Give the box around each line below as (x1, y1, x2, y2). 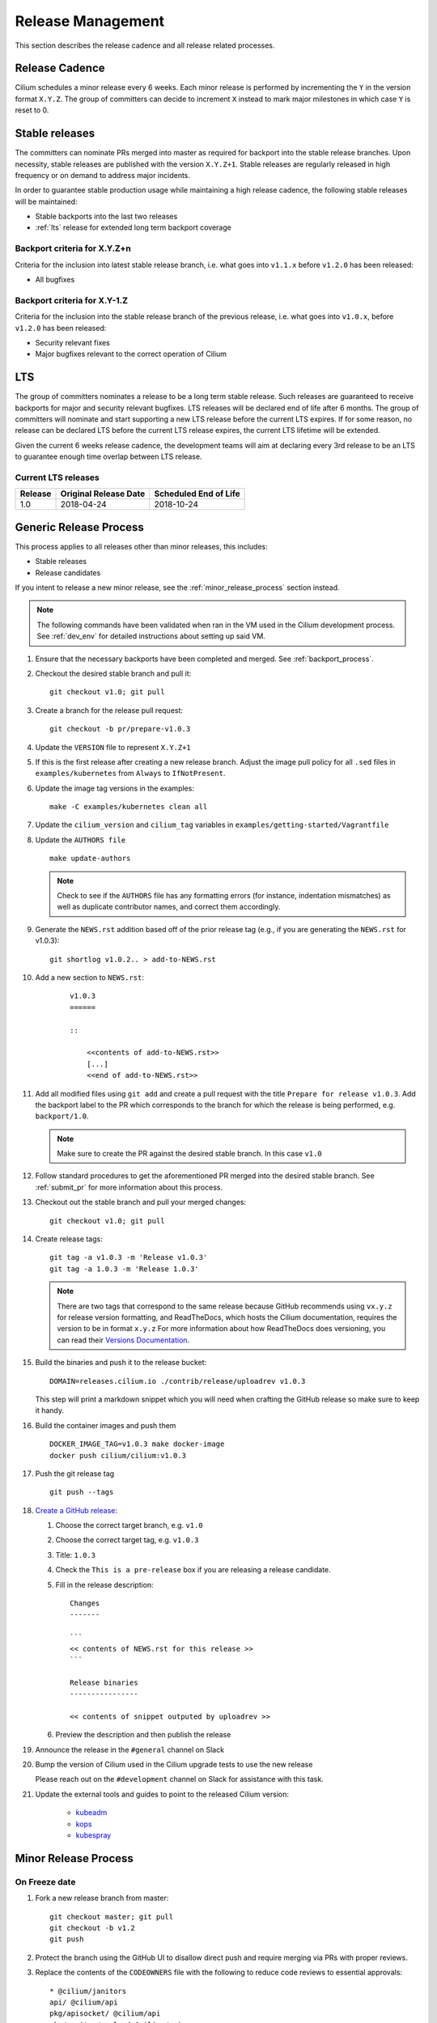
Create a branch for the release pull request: (35, 705, 184, 715)
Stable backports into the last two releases (35, 211, 178, 222)
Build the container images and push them (35, 1420, 176, 1430)
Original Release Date (60, 488, 146, 499)
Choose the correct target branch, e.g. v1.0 (55, 1520, 203, 1530)
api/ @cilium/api (49, 1997, 118, 2007)
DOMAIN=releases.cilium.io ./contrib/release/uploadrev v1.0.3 (49, 1376, 306, 1385)
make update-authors (49, 854, 131, 863)
